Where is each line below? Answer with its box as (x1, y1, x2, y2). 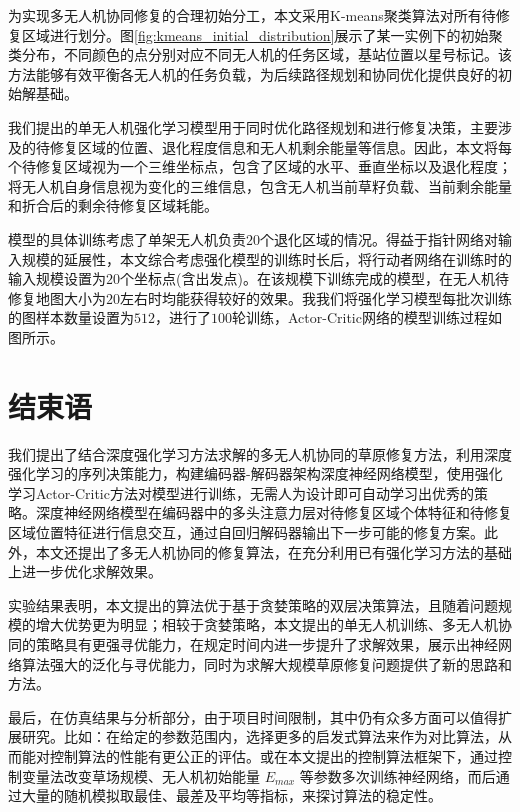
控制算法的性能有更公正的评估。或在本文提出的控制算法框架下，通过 (49, 745, 498, 766)
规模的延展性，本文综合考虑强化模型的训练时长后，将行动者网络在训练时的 (21, 248, 512, 269)
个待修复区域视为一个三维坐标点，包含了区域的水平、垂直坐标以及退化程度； (8, 156, 512, 177)
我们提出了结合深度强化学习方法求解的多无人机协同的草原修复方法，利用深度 (8, 443, 512, 464)
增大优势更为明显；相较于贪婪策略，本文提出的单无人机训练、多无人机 (35, 614, 498, 635)
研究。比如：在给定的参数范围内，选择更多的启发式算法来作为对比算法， (21, 726, 498, 747)
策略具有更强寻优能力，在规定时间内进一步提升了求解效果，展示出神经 (35, 633, 498, 654)
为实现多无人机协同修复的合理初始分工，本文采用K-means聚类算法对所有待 (8, 5, 496, 25)
